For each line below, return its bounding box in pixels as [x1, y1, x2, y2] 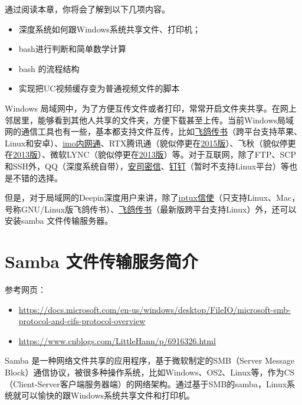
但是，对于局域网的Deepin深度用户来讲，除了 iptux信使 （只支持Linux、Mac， [5, 191, 300, 204]
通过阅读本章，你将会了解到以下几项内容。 [5, 3, 170, 15]
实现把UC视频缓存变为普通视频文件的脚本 [18, 82, 180, 94]
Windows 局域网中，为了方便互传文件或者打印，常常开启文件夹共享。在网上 [5, 102, 297, 114]
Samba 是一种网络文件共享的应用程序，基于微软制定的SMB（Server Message [5, 354, 295, 367]
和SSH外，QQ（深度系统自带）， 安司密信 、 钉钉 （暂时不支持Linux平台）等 [5, 159, 290, 172]
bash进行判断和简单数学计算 [18, 43, 126, 55]
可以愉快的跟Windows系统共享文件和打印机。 [21, 389, 195, 401]
